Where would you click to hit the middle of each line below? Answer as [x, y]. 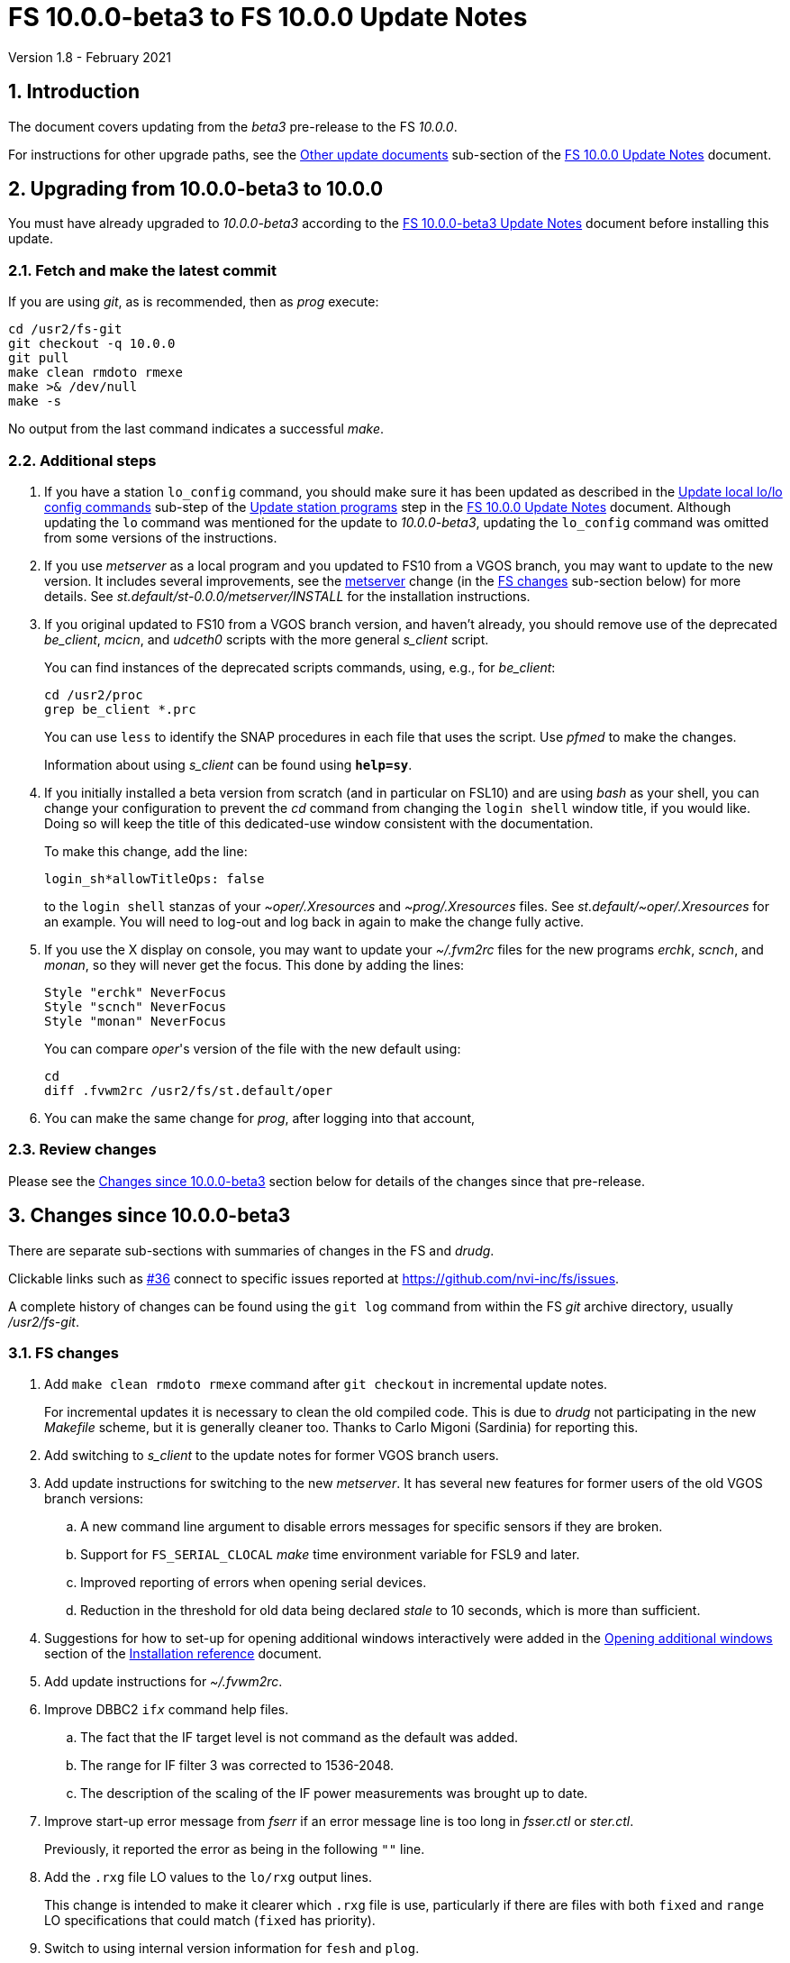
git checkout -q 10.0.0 [92, 344]
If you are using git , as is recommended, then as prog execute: [194, 302]
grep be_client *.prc [120, 709]
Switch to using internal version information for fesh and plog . [232, 1949]
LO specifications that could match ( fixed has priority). [210, 1921]
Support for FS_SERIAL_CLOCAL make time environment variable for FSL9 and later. [330, 1555]
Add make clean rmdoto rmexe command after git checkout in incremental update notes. [326, 1384]
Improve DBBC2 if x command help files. [167, 1710]
